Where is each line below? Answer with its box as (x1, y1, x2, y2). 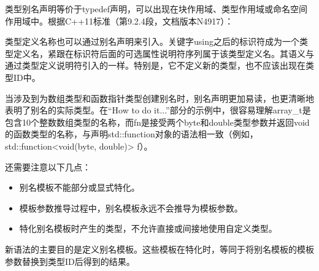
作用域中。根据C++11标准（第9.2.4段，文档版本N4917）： (5, 14, 234, 27)
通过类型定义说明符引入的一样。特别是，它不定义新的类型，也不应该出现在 (5, 59, 306, 72)
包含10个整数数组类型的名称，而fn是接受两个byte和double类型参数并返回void (5, 115, 310, 128)
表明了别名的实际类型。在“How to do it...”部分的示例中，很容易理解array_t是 (5, 104, 311, 116)
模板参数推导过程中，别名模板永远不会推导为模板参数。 (19, 201, 243, 214)
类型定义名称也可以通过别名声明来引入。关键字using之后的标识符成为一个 (5, 35, 299, 48)
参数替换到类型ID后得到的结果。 (5, 254, 135, 267)
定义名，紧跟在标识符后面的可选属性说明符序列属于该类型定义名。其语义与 (13, 47, 314, 59)
